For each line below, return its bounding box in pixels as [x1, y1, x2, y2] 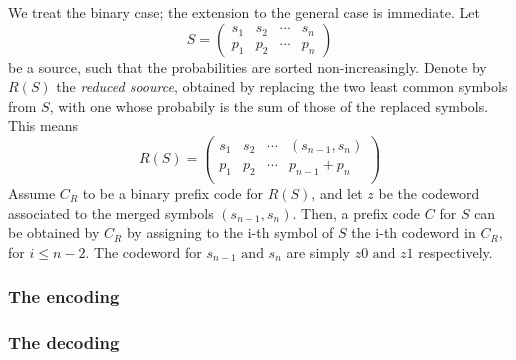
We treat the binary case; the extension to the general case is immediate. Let [8, 2, 480, 22]
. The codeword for [85, 241, 202, 262]
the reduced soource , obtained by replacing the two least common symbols [56, 76, 508, 97]
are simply [286, 241, 351, 262]
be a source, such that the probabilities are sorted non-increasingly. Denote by [8, 56, 487, 77]
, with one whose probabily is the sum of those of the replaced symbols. [49, 95, 489, 116]
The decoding [8, 330, 120, 355]
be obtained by [8, 222, 100, 243]
